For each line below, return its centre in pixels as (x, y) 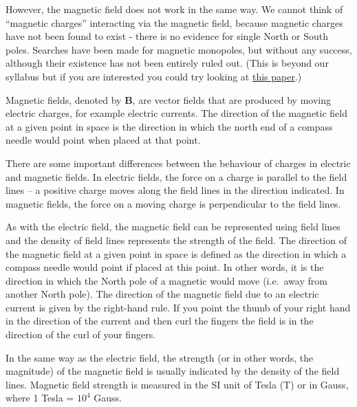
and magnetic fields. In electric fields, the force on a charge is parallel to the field (176, 176)
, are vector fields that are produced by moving (231, 99)
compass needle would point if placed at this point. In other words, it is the (165, 267)
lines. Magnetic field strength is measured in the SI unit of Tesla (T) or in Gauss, (177, 384)
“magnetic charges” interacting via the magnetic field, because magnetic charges (174, 22)
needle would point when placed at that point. (103, 140)
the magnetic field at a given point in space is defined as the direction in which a (176, 253)
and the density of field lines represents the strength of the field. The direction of (176, 240)
